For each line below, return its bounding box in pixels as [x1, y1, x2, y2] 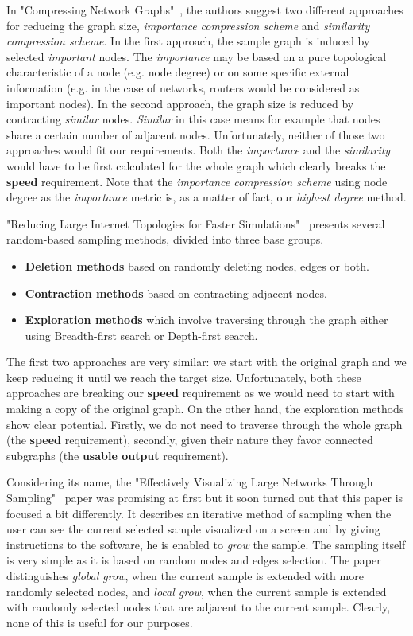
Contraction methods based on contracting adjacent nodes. [25, 284, 327, 301]
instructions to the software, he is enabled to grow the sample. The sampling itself [6, 536, 406, 552]
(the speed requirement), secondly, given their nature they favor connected [6, 431, 373, 448]
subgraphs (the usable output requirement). [6, 447, 229, 463]
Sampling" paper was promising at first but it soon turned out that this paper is [6, 490, 403, 506]
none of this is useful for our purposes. [6, 614, 193, 630]
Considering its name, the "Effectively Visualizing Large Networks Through [6, 474, 373, 490]
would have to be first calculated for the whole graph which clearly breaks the [6, 157, 386, 174]
